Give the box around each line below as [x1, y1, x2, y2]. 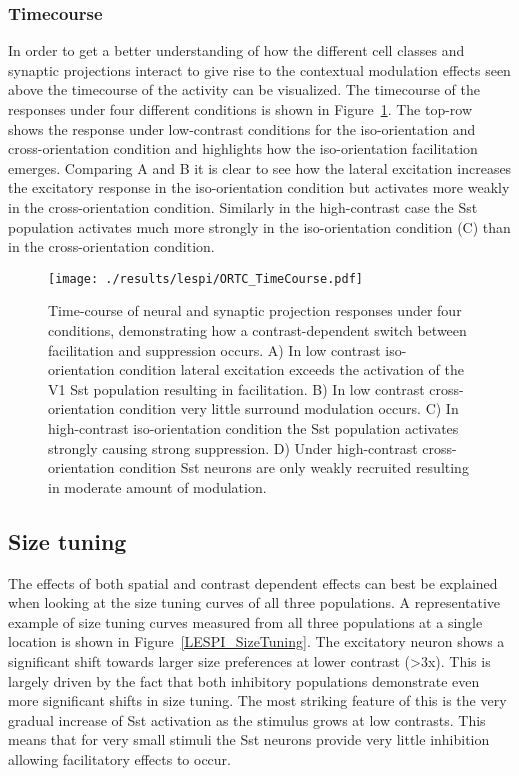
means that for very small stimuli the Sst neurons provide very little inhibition [8, 729, 490, 750]
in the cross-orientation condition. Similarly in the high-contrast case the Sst [8, 196, 478, 217]
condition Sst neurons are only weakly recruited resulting [119, 457, 469, 478]
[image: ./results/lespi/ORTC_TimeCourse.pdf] [48, 271, 363, 286]
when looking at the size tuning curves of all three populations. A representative [8, 592, 501, 613]
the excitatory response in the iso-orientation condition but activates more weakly [8, 177, 510, 198]
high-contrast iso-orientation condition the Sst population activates [48, 417, 459, 438]
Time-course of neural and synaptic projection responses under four [48, 300, 462, 321]
